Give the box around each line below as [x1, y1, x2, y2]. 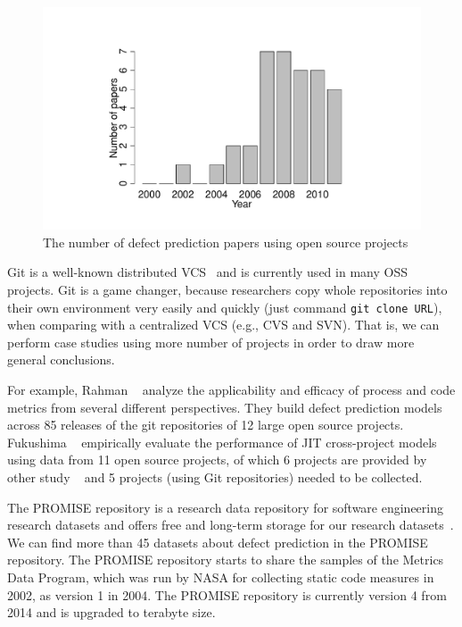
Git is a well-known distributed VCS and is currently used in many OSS [7, 263, 408, 281]
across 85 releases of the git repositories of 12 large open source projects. [7, 415, 404, 434]
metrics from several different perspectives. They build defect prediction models [7, 397, 442, 416]
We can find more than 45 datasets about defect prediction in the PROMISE [7, 532, 428, 551]
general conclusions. [7, 350, 115, 369]
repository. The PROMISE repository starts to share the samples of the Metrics [7, 550, 444, 569]
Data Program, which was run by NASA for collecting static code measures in [7, 568, 434, 587]
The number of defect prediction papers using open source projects [43, 232, 408, 251]
